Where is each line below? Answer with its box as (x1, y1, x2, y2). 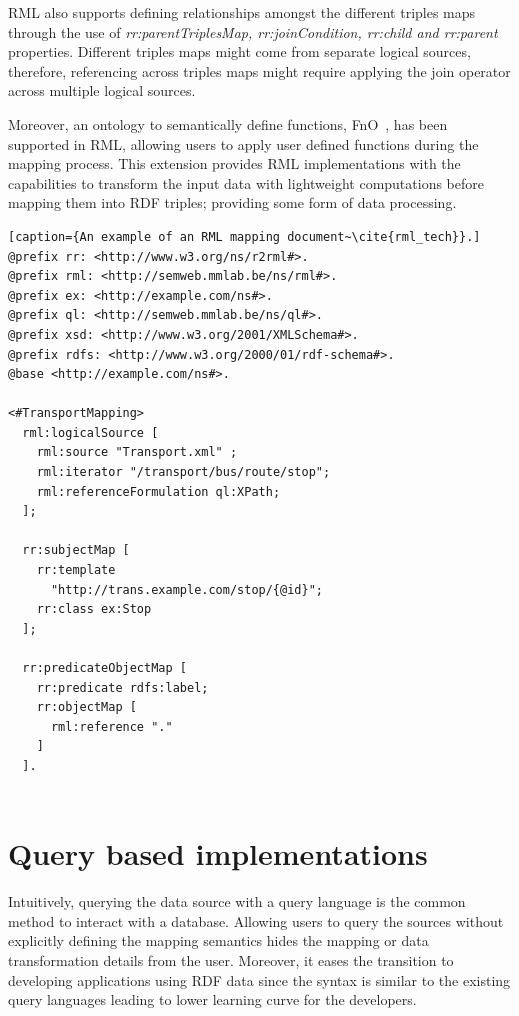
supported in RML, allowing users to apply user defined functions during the (8, 133, 479, 154)
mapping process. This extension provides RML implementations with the (8, 153, 461, 174)
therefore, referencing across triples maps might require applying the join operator (8, 60, 511, 81)
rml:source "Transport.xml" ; (36, 445, 238, 460)
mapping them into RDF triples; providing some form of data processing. (8, 192, 457, 213)
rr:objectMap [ (36, 700, 137, 715)
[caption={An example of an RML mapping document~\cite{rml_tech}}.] (8, 229, 481, 244)
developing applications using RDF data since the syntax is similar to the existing (8, 969, 511, 990)
